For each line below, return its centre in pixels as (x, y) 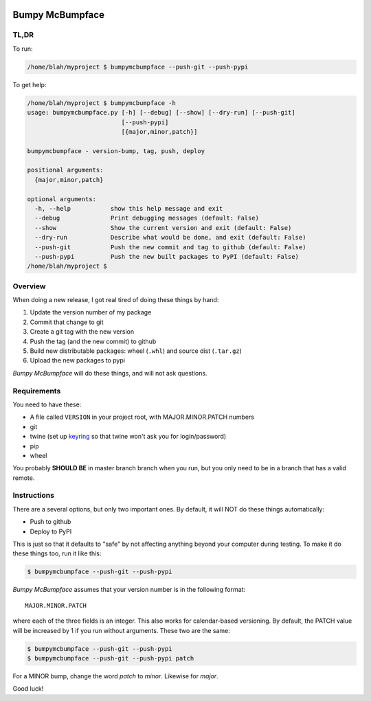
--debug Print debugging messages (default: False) (147, 218)
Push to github (50, 522)
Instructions (34, 496)
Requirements (37, 391)
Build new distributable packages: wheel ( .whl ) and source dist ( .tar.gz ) (136, 351)
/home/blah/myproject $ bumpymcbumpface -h (102, 103)
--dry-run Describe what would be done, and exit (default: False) (170, 238)
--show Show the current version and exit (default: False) (163, 228)
